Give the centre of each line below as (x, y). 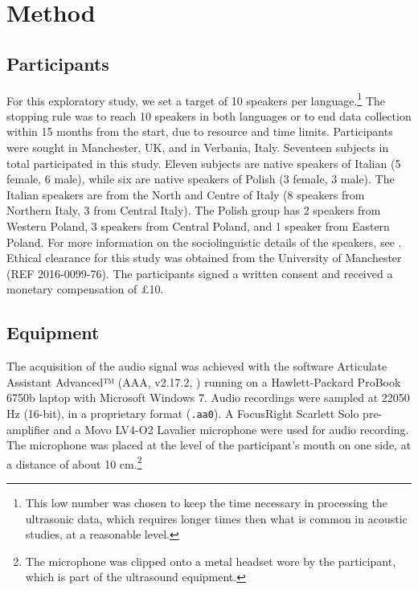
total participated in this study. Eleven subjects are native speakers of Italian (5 (204, 163)
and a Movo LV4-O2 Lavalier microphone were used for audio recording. (231, 429)
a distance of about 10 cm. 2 (74, 462)
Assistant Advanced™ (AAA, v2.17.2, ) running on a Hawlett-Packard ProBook (204, 381)
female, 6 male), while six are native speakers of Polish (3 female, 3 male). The (201, 179)
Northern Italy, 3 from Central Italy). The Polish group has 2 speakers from (194, 210)
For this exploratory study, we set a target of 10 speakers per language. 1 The (196, 99)
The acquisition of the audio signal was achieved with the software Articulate (197, 366)
